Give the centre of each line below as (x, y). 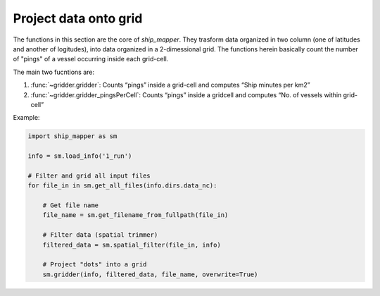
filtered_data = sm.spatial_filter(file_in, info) (132, 245)
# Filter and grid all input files (89, 175)
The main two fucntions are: (54, 72)
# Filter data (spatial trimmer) (100, 235)
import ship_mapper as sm (72, 136)
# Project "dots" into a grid (95, 265)
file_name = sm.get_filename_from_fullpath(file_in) (135, 215)
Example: (26, 118)
